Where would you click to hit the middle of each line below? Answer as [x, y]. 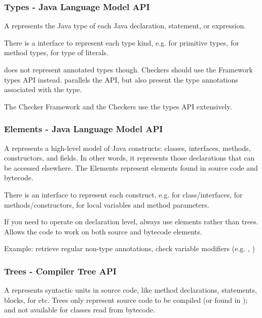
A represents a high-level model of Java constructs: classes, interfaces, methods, [127, 148]
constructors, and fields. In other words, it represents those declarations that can [129, 158]
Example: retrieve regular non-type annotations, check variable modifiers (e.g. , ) [129, 248]
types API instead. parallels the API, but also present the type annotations [121, 79]
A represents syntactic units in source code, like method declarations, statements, [130, 290]
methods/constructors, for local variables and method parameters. [107, 204]
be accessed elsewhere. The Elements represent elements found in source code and [131, 167]
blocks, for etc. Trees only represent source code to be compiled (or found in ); [126, 300]
